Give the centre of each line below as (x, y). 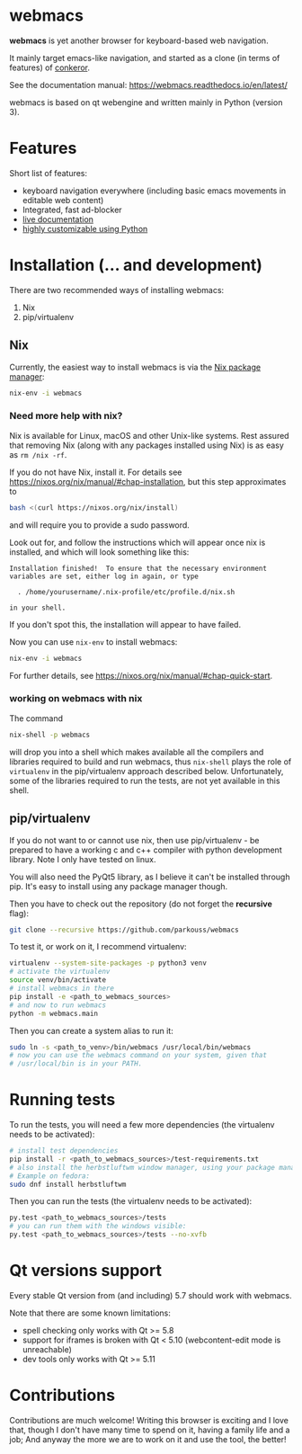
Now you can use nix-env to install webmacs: (93, 642)
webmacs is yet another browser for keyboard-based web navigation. (139, 40)
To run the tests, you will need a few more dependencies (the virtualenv (142, 1125)
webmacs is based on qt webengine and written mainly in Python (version (146, 102)
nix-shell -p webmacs (50, 735)
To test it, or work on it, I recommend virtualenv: (98, 947)
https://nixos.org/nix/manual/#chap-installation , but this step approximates (148, 481)
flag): (19, 913)
